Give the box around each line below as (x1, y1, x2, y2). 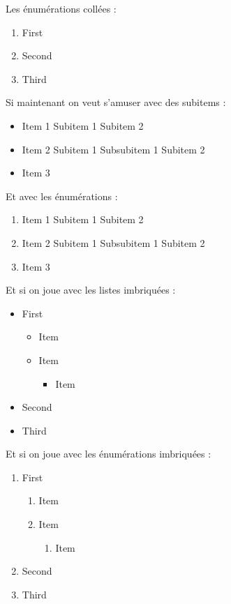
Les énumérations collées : (6, 1, 117, 15)
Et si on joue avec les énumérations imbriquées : (6, 446, 211, 461)
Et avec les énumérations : (6, 188, 118, 203)
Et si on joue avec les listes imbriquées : (6, 282, 176, 297)
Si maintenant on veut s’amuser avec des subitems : (6, 95, 226, 110)
